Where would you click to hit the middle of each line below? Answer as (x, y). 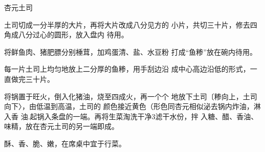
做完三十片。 (32, 79)
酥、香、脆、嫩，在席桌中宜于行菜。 (65, 143)
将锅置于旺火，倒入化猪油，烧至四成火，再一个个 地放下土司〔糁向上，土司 (131, 96)
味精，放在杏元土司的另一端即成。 (61, 126)
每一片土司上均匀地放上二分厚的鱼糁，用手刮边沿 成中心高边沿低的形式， (127, 69)
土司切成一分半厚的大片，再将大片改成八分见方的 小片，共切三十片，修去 (127, 24)
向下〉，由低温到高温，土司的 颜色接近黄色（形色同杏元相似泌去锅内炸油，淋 (132, 106)
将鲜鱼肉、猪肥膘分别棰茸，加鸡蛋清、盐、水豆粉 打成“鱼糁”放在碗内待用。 (130, 51)
